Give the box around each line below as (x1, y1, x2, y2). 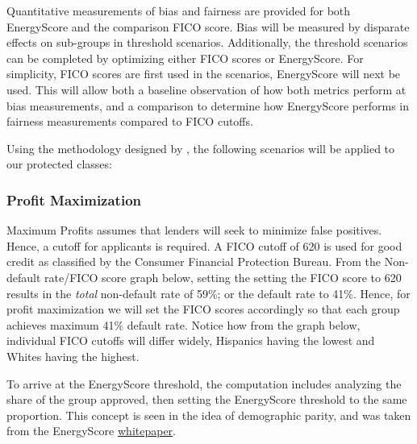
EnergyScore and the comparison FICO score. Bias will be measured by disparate (6, 18, 410, 35)
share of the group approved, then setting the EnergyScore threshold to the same (6, 391, 407, 408)
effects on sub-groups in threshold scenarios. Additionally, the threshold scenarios (6, 34, 408, 51)
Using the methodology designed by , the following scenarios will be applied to (6, 139, 395, 156)
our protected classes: (6, 156, 112, 172)
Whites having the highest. (6, 347, 140, 364)
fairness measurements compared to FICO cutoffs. (6, 113, 253, 130)
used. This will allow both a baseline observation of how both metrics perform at (6, 81, 407, 98)
